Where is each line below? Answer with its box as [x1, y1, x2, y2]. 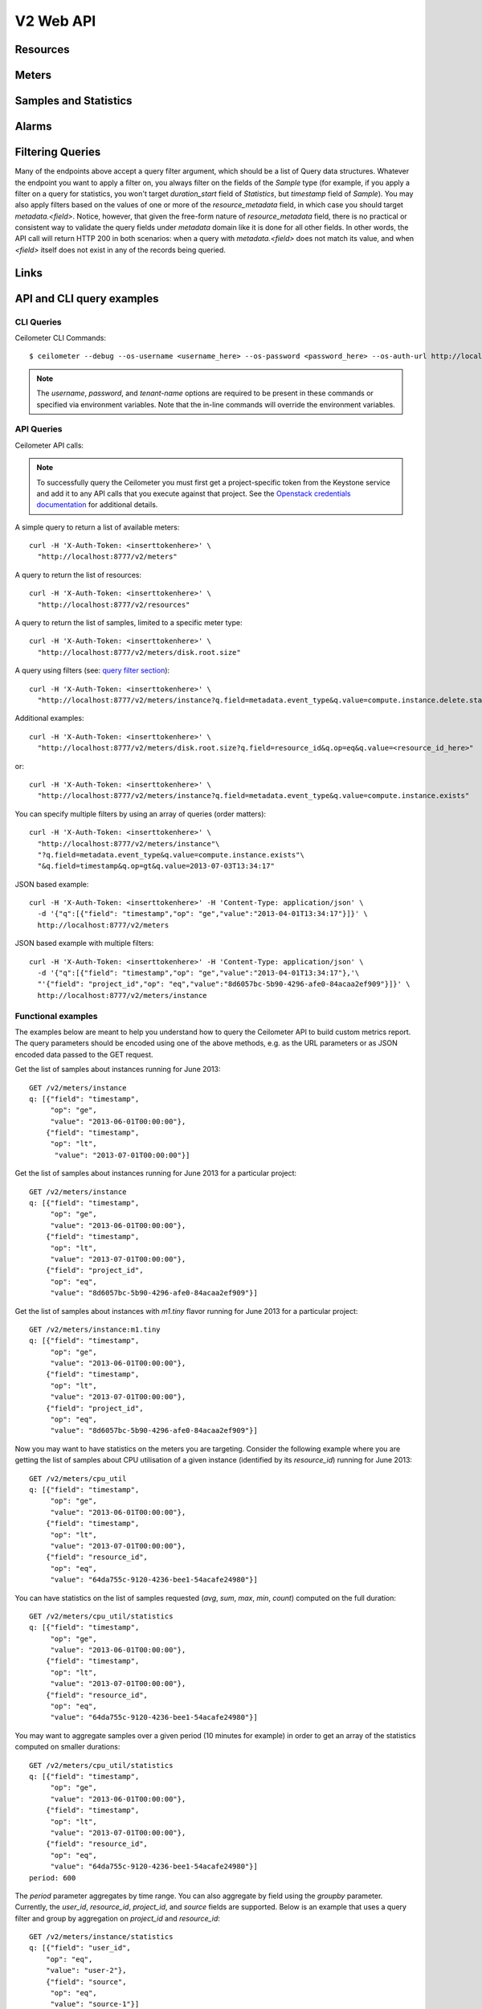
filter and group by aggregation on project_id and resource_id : [14, 1913, 221, 1923]
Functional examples [14, 1010, 98, 1021]
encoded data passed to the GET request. [14, 1050, 153, 1059]
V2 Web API [14, 12, 96, 30]
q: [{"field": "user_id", [29, 1943, 132, 1953]
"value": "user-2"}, [45, 1966, 127, 1975]
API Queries [14, 423, 63, 435]
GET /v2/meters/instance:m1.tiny [29, 1324, 161, 1334]
